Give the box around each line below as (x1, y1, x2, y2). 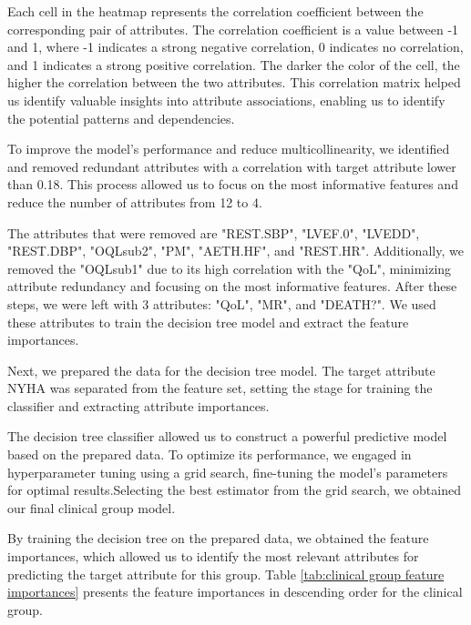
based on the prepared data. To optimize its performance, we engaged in (7, 445, 412, 464)
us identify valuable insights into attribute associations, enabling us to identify (7, 90, 445, 109)
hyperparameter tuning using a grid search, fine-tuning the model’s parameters (7, 462, 448, 481)
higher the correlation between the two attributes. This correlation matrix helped (7, 73, 461, 92)
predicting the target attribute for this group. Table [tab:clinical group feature (7, 564, 445, 583)
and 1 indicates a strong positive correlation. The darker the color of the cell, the (7, 55, 460, 74)
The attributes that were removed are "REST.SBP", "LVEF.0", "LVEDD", (7, 223, 420, 242)
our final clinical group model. (7, 498, 176, 517)
